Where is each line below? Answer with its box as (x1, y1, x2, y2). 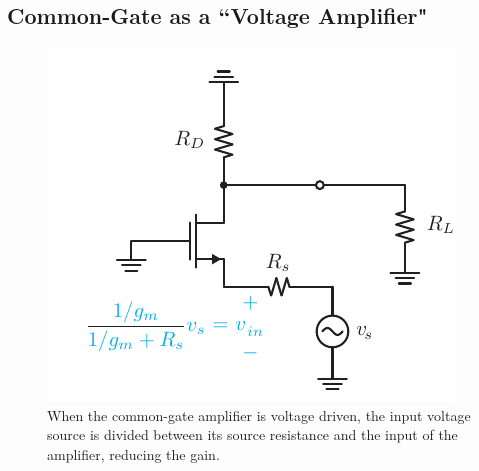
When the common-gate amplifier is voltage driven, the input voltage (47, 404, 471, 425)
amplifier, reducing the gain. (47, 443, 220, 464)
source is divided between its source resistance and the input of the (47, 424, 458, 445)
